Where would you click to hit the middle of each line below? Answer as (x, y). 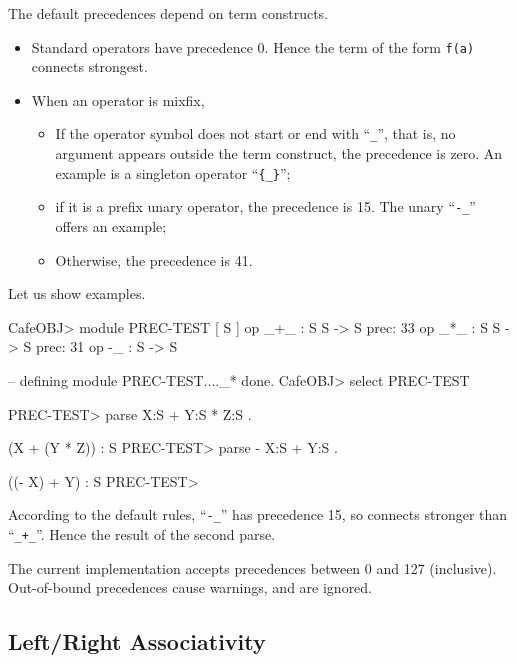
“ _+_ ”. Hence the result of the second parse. (142, 534)
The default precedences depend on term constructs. (168, 13)
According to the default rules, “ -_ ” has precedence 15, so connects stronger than (258, 514)
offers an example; (111, 226)
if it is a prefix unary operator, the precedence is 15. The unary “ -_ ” (265, 206)
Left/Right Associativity (137, 641)
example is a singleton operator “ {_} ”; (173, 172)
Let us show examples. (77, 293)
